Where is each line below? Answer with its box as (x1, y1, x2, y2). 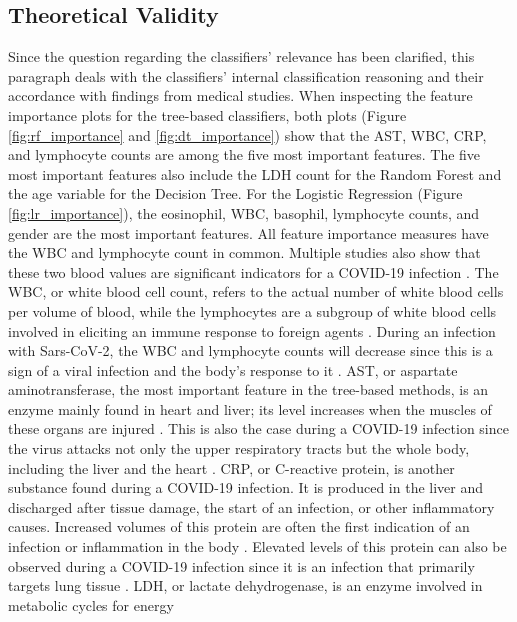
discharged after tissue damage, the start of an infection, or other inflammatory (8, 496, 495, 517)
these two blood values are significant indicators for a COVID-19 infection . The (8, 261, 499, 282)
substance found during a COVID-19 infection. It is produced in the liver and (8, 477, 484, 498)
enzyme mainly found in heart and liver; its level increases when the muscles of (8, 398, 492, 419)
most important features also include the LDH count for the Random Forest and (8, 163, 502, 184)
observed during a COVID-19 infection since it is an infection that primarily (8, 555, 475, 576)
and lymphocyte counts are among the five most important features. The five (8, 144, 481, 165)
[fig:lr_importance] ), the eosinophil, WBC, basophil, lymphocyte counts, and (8, 202, 480, 223)
